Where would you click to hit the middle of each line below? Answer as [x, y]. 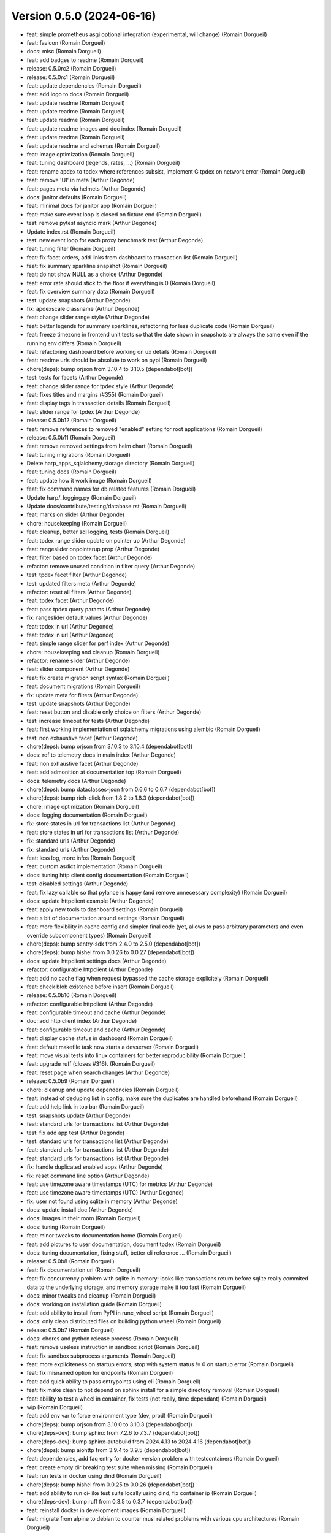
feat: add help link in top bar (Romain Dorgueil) [86, 1107]
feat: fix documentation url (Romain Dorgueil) [84, 1270]
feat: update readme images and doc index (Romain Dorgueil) [104, 128]
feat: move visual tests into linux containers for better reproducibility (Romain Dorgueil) [136, 1055]
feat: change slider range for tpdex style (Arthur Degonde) [100, 386]
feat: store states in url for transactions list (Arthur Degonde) [103, 832]
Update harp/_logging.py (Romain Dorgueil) [82, 497]
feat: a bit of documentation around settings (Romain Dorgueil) [106, 918]
